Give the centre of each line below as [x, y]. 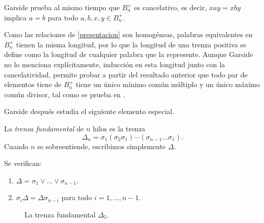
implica [16, 17]
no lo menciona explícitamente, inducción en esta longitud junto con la [115, 64]
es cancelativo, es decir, [170, 7]
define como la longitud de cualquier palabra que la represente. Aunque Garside [129, 54]
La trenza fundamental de [44, 128]
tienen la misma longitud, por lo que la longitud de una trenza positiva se [131, 44]
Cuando [16, 146]
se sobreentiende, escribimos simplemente [101, 146]
